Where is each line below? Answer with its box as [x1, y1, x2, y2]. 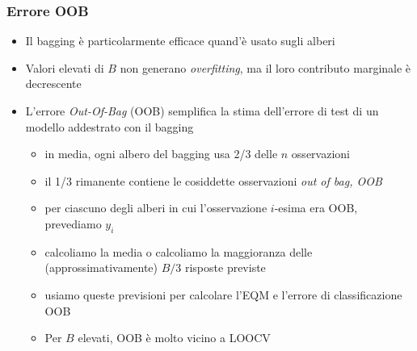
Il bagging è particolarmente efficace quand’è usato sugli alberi [25, 32, 335, 49]
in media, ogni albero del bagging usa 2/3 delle [44, 145, 278, 162]
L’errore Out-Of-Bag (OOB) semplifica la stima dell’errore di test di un [25, 102, 379, 119]
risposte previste [184, 259, 266, 276]
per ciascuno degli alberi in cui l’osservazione [44, 199, 267, 216]
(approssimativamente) [44, 259, 158, 276]
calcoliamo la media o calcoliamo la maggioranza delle [44, 243, 313, 260]
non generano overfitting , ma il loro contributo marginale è [120, 59, 411, 76]
